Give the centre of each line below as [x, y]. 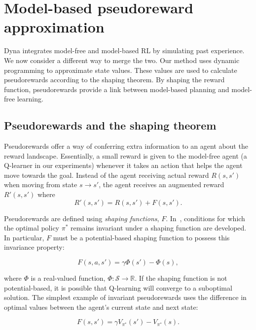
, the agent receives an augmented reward [162, 184]
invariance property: [34, 247]
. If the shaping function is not [181, 278]
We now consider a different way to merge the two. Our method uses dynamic [122, 60]
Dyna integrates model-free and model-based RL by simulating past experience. [124, 50]
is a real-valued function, [68, 278]
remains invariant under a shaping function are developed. [159, 228]
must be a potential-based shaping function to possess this [141, 237]
